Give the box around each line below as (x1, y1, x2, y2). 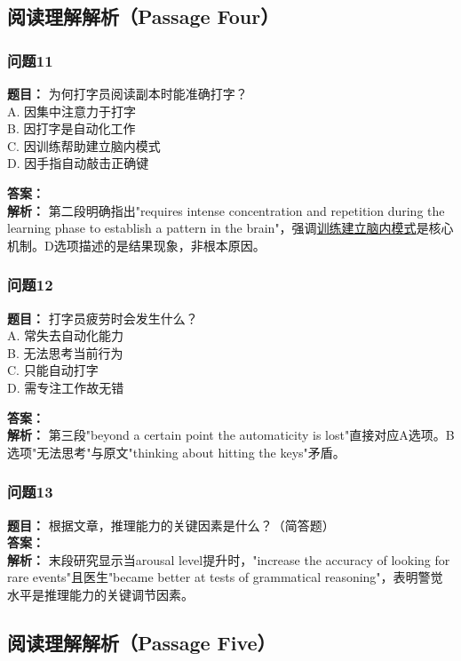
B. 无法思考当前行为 (7, 343, 123, 362)
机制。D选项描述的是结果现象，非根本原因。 (7, 235, 266, 254)
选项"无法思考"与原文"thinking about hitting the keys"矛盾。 (7, 442, 346, 461)
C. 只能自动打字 (7, 361, 99, 379)
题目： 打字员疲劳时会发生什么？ (7, 308, 198, 327)
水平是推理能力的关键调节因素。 (7, 585, 194, 603)
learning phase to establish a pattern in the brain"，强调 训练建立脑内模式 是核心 (7, 219, 454, 237)
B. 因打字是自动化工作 (7, 119, 136, 138)
